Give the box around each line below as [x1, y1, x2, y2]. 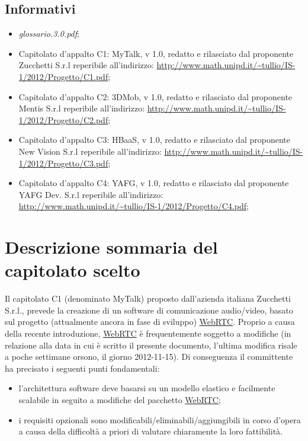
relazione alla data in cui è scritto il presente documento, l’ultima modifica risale [5, 338, 297, 351]
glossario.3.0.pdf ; [18, 27, 79, 40]
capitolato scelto [5, 258, 140, 282]
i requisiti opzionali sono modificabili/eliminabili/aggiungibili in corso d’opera [18, 413, 301, 426]
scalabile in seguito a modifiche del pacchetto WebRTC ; [18, 393, 221, 405]
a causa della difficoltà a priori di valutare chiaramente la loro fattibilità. [18, 425, 283, 437]
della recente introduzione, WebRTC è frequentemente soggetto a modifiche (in [5, 327, 291, 340]
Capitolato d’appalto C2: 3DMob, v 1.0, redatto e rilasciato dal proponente [18, 90, 293, 103]
